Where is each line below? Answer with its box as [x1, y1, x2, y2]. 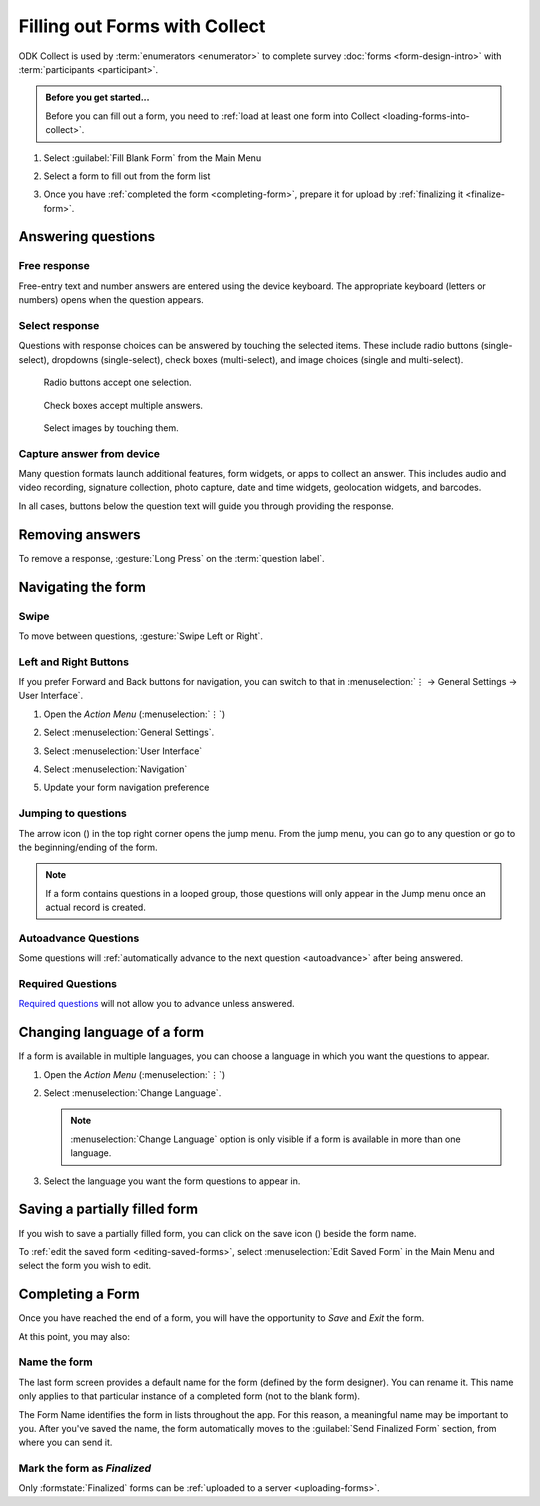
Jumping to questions [18, 806, 127, 820]
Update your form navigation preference [43, 781, 210, 794]
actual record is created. [45, 901, 147, 914]
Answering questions [18, 228, 155, 245]
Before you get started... [45, 91, 150, 104]
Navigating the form [18, 578, 147, 595]
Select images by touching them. [43, 421, 179, 434]
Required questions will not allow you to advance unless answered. [18, 998, 295, 1010]
